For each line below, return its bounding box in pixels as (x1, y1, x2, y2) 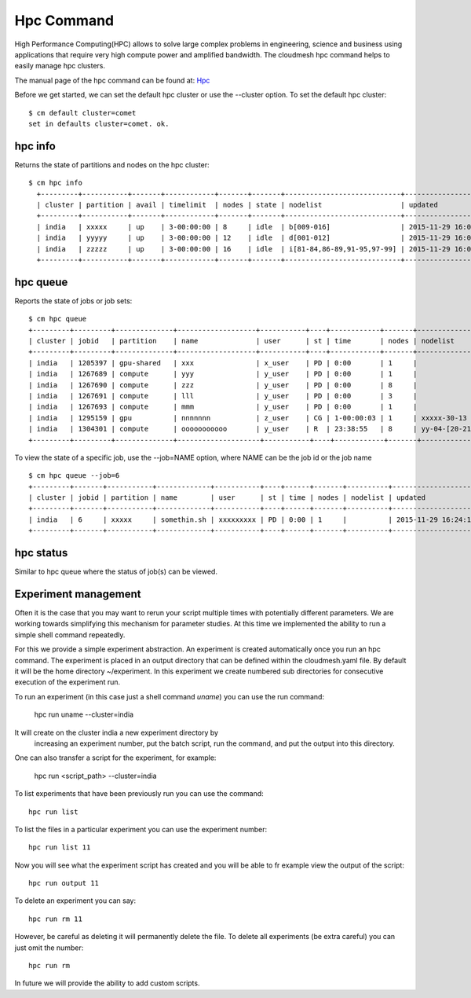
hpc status (14, 546, 68, 560)
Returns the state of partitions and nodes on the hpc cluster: (14, 160, 210, 169)
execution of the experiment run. (14, 677, 121, 687)
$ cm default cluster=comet (28, 108, 137, 117)
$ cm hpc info (28, 178, 82, 188)
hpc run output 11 (28, 879, 100, 888)
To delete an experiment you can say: (14, 896, 137, 905)
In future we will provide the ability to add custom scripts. (14, 978, 200, 988)
